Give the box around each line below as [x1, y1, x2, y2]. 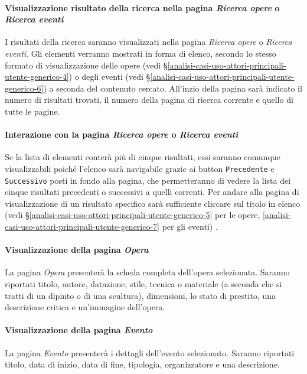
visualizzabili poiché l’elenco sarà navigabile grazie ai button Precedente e [5, 162, 275, 174]
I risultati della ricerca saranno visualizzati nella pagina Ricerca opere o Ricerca [5, 35, 292, 48]
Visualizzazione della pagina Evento [5, 324, 153, 336]
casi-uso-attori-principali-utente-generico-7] [5, 220, 159, 233]
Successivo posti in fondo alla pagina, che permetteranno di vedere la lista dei [5, 174, 291, 186]
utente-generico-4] [5, 70, 69, 83]
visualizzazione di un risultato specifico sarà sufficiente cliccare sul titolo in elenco [5, 197, 301, 209]
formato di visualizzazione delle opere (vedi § [5, 58, 168, 71]
